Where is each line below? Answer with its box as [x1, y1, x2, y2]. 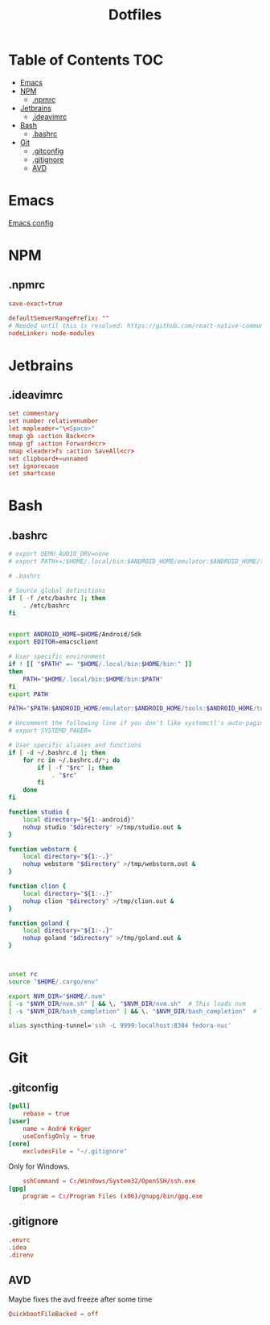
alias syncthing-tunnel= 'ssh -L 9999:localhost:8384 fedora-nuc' [8, 1021, 231, 1030]
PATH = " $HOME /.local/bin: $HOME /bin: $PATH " [22, 675, 163, 683]
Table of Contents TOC [8, 51, 164, 69]
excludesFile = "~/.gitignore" [22, 1147, 128, 1155]
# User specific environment [8, 652, 106, 661]
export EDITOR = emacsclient [8, 638, 99, 646]
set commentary [8, 409, 59, 418]
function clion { [8, 882, 67, 890]
